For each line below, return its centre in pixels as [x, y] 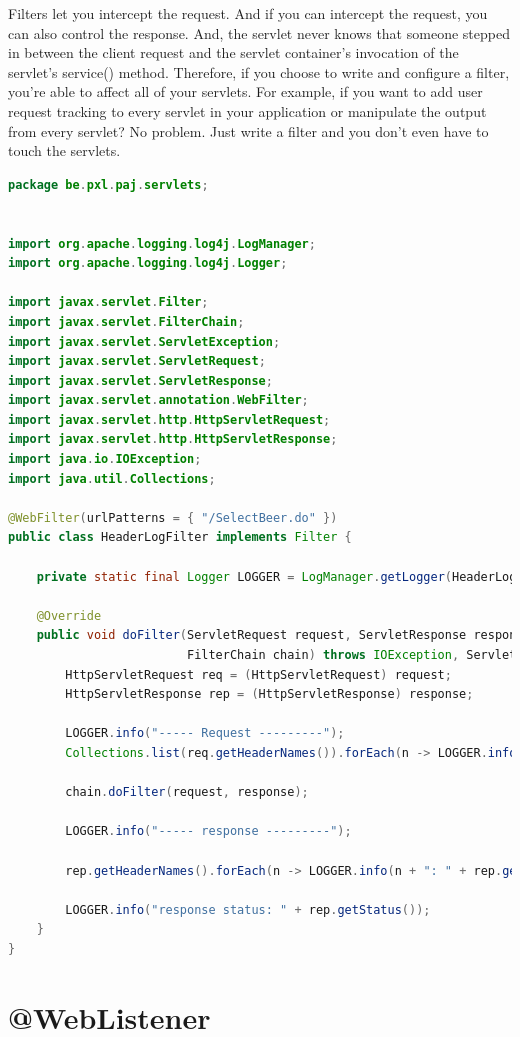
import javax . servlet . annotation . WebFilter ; [158, 400]
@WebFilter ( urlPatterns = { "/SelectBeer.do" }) [173, 517]
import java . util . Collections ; [112, 478]
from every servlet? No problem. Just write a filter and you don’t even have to [248, 130]
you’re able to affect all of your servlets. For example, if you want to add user [245, 91]
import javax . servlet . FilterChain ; [126, 321]
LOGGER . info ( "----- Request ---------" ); [205, 733]
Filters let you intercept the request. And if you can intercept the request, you [248, 13]
